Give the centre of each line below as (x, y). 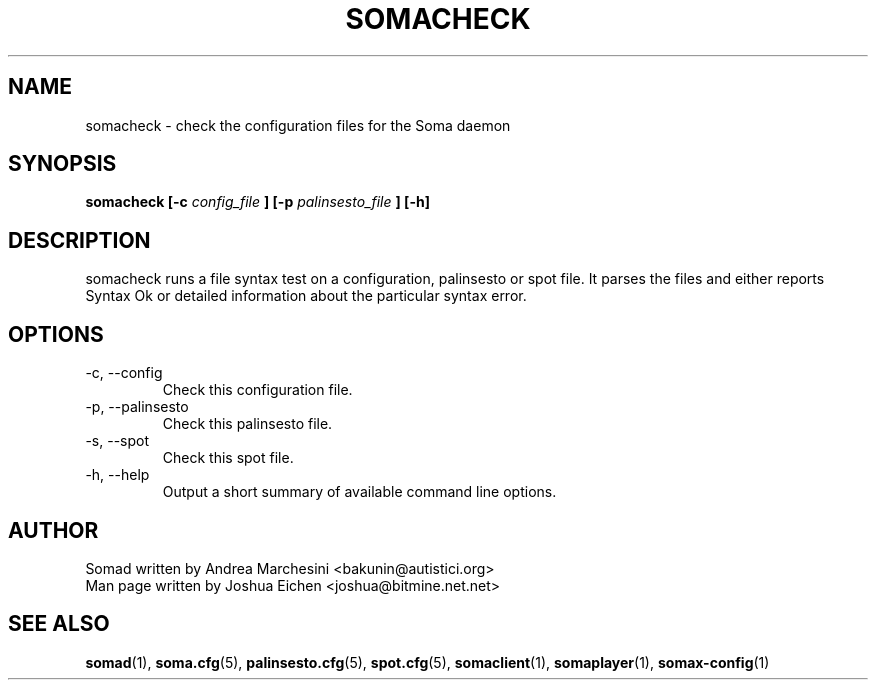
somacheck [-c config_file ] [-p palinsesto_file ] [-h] (257, 202)
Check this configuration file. (257, 390)
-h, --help (117, 475)
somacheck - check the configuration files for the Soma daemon (298, 125)
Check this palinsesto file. (247, 424)
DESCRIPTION (79, 240)
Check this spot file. (228, 458)
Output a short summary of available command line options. (359, 492)
